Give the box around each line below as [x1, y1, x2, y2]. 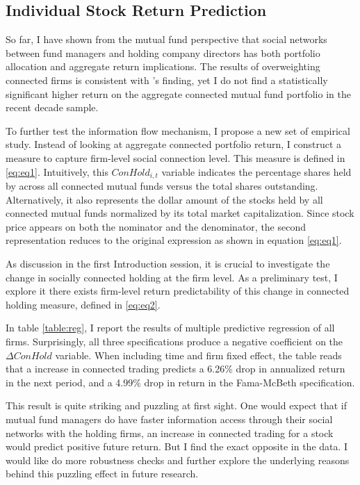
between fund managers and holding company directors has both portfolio [6, 45, 320, 60]
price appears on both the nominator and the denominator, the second [6, 219, 306, 233]
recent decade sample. [6, 100, 99, 115]
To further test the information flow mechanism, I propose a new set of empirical [6, 123, 350, 138]
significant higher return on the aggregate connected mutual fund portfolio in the [6, 86, 351, 101]
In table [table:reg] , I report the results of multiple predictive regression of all [6, 320, 335, 335]
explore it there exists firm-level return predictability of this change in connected [6, 283, 350, 298]
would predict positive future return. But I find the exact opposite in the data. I [6, 439, 348, 454]
